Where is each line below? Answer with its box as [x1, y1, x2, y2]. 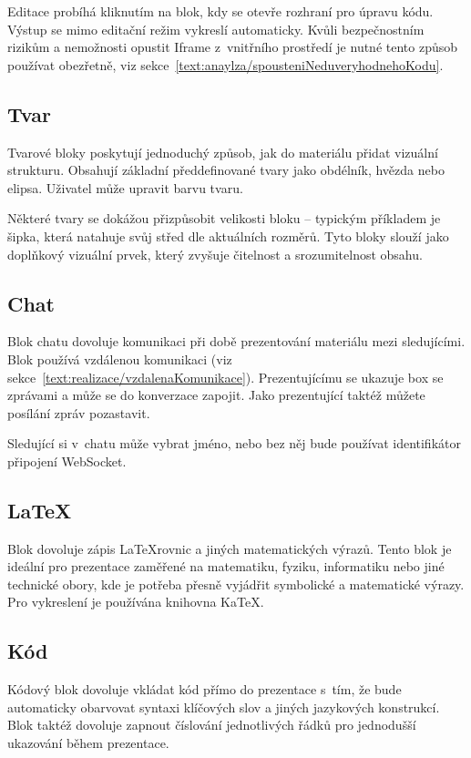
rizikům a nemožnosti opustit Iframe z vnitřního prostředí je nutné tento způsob [7, 37, 458, 56]
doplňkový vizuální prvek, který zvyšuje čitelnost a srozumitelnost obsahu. [7, 244, 423, 263]
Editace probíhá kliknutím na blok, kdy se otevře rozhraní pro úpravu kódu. [7, 2, 434, 20]
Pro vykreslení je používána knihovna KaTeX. [7, 592, 264, 611]
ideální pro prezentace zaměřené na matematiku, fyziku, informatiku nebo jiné [7, 557, 445, 576]
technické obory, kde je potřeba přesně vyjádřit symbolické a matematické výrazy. [7, 574, 465, 593]
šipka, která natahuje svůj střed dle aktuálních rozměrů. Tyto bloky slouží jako [7, 226, 449, 245]
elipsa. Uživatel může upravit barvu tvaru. [7, 178, 243, 197]
